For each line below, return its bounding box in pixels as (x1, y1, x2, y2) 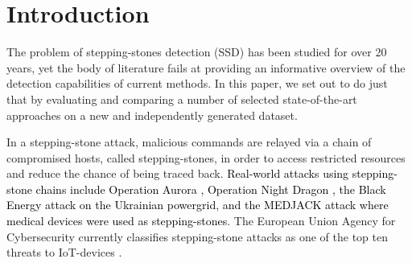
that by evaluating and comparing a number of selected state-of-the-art (6, 90, 357, 107)
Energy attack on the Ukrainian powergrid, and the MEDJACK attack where (6, 196, 389, 213)
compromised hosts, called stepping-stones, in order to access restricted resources (6, 149, 406, 166)
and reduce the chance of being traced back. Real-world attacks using (6, 165, 349, 182)
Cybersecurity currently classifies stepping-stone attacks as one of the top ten (6, 228, 389, 245)
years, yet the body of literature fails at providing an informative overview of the (6, 59, 406, 76)
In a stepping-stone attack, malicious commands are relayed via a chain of (6, 134, 372, 150)
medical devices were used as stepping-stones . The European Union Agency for (6, 212, 396, 229)
